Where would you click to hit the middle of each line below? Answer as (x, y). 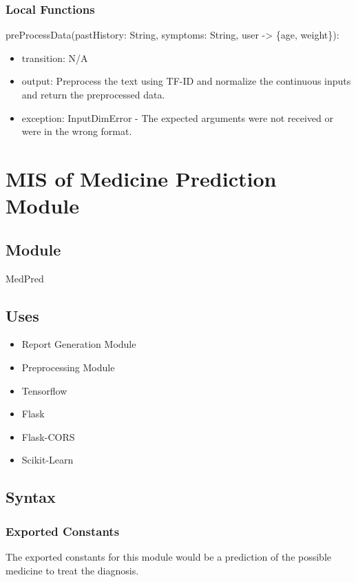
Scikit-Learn (48, 460)
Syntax (31, 497)
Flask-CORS (48, 436)
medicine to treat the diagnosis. (72, 570)
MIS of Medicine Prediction (141, 178)
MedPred (25, 278)
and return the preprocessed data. (93, 94)
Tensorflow (44, 390)
